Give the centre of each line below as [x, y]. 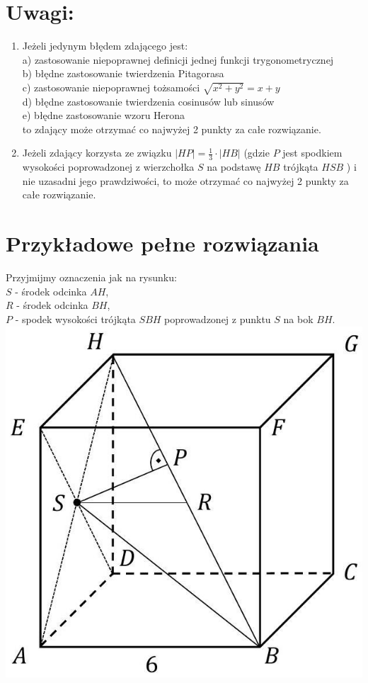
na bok [298, 318]
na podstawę [234, 167]
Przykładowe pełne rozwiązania [162, 243]
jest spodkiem [312, 153]
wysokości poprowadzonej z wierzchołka [108, 167]
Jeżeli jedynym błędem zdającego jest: [105, 46]
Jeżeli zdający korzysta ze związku [97, 153]
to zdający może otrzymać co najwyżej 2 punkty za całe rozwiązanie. [172, 129]
